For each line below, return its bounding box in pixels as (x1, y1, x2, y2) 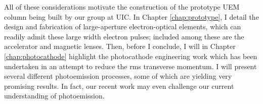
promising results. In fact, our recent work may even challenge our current (4, 80, 234, 91)
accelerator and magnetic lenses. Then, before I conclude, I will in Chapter (4, 41, 236, 51)
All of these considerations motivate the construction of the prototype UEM (4, 2, 240, 12)
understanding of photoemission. (4, 90, 105, 101)
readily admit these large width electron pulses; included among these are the (4, 31, 244, 41)
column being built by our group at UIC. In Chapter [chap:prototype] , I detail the (4, 11, 259, 22)
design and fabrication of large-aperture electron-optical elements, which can (4, 21, 241, 32)
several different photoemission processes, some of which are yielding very (4, 71, 232, 81)
